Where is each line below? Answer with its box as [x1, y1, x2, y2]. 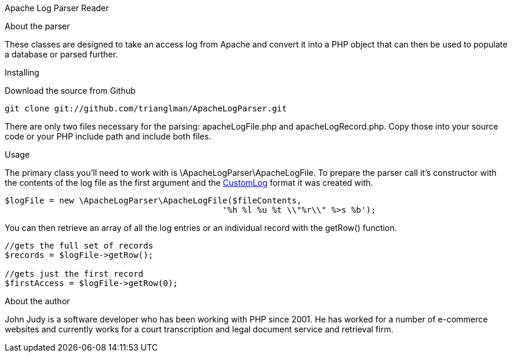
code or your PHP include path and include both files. [5, 131, 211, 141]
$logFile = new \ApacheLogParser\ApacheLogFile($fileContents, [5, 196, 302, 205]
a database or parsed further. [5, 49, 118, 59]
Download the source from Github [5, 86, 136, 96]
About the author [5, 296, 70, 306]
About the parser [5, 21, 70, 31]
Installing [5, 67, 39, 77]
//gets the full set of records [5, 241, 153, 250]
